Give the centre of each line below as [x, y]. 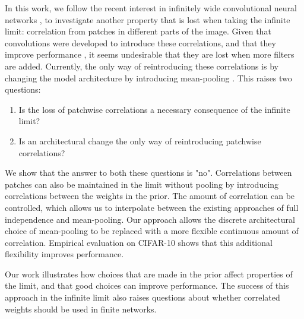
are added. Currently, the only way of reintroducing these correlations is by [142, 66]
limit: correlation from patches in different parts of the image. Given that [138, 31]
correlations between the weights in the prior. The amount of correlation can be [150, 196]
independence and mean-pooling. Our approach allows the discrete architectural [150, 219]
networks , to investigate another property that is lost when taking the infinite [148, 19]
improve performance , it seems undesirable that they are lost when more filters [150, 54]
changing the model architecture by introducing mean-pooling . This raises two [148, 78]
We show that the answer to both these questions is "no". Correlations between [148, 173]
